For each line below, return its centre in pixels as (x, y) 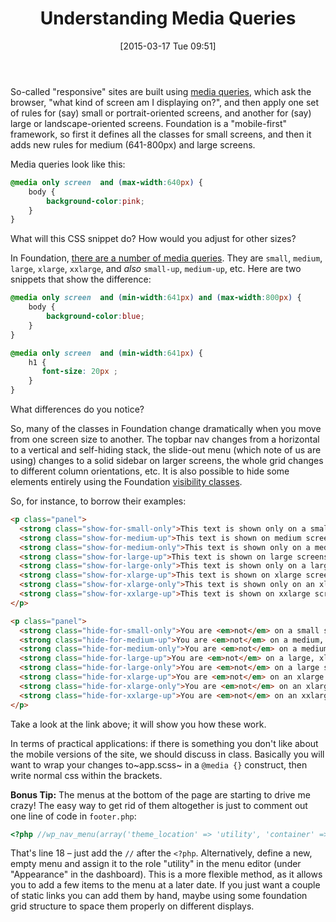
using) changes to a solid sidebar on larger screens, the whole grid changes (167, 461)
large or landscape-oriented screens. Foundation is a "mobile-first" (149, 123)
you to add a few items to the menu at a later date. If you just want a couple (165, 885)
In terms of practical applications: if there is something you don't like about (164, 743)
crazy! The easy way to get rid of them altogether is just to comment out (159, 805)
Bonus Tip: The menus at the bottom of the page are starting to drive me (160, 794)
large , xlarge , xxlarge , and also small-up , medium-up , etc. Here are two (156, 269)
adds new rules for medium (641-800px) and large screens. (133, 144)
